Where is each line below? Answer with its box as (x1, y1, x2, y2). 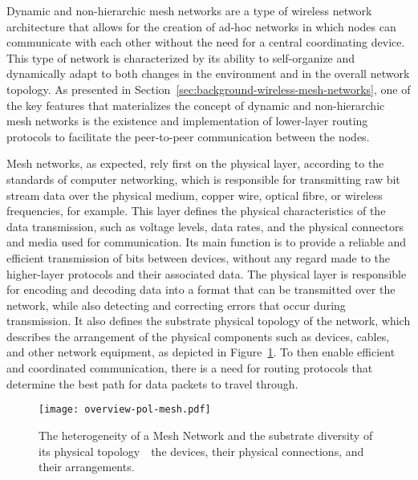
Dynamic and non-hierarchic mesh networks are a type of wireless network (6, 2, 372, 18)
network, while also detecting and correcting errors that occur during (6, 296, 346, 313)
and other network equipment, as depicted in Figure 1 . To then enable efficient (6, 344, 396, 360)
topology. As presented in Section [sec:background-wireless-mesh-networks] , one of (6, 80, 411, 97)
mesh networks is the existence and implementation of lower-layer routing (6, 112, 368, 129)
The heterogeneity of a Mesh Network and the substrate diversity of (39, 426, 373, 443)
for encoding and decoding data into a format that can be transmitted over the (6, 281, 396, 298)
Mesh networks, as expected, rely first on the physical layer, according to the (6, 155, 384, 172)
